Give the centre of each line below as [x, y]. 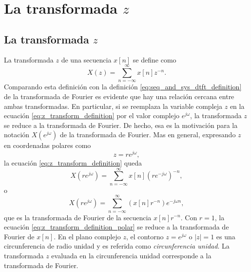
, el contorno [145, 236]
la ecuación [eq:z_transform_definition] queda [73, 163]
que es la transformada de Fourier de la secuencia [78, 217]
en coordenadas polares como [48, 145]
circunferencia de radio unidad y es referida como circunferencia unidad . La [117, 246]
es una [226, 236]
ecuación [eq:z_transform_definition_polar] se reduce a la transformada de [116, 227]
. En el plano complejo [87, 236]
